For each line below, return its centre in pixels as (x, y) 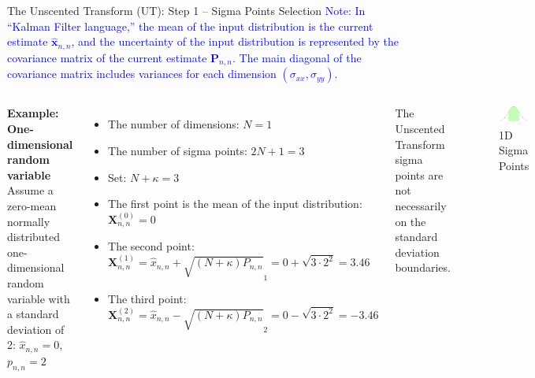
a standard (33, 314)
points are (419, 174)
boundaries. (423, 267)
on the (411, 221)
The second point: (151, 246)
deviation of (36, 329)
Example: (33, 113)
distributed (34, 237)
